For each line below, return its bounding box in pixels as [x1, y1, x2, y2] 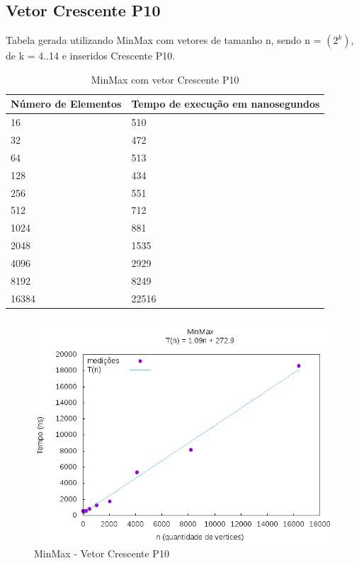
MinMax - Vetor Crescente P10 [34, 546, 169, 561]
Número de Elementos [11, 96, 122, 111]
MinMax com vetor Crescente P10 [91, 72, 239, 86]
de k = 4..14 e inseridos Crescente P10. [6, 48, 176, 63]
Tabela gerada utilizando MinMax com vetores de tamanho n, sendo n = [6, 33, 321, 47]
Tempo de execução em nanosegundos [131, 96, 320, 111]
